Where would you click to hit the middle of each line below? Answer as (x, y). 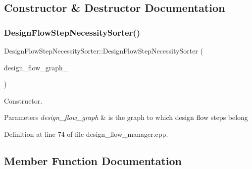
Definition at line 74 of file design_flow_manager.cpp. (86, 134)
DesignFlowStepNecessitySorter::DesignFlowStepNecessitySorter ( (103, 51)
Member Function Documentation (93, 160)
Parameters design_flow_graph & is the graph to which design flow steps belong (126, 117)
